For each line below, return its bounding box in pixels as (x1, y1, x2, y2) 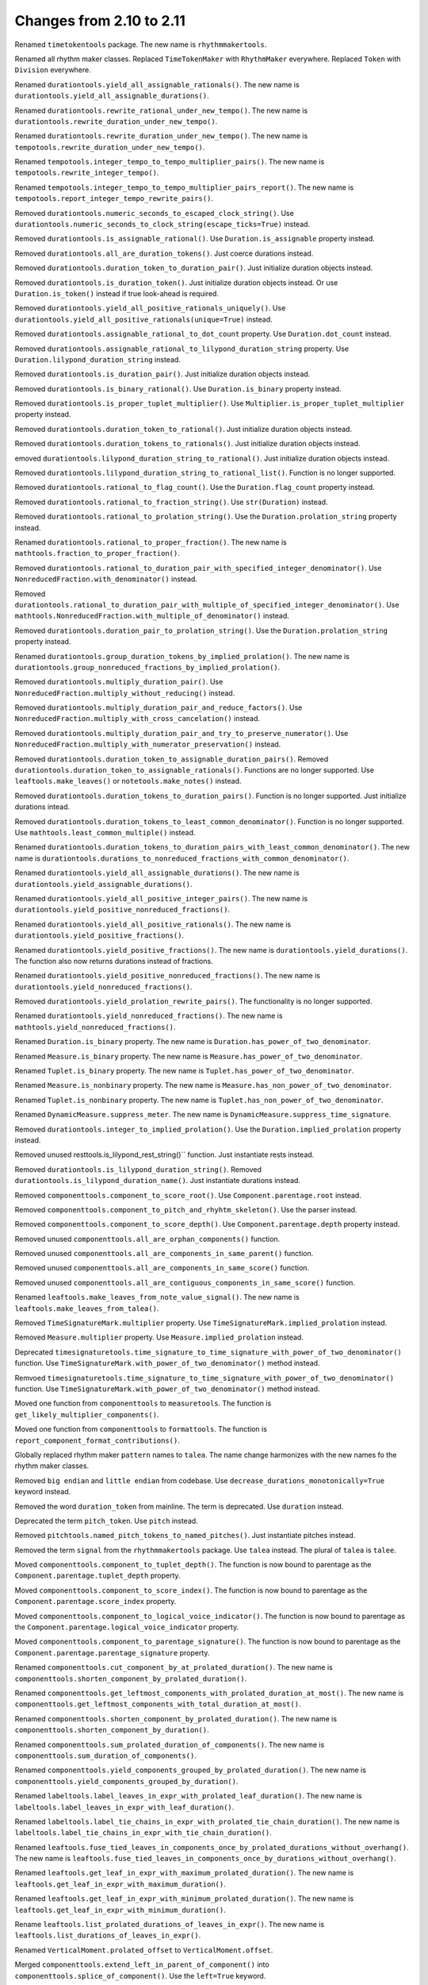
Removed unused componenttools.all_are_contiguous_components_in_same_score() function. (14, 1278, 356, 1287)
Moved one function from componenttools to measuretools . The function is (14, 1398, 272, 1409)
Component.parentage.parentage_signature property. (14, 1648, 210, 1657)
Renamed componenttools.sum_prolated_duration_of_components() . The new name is (14, 1740, 325, 1749)
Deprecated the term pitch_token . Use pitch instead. (14, 1516, 198, 1525)
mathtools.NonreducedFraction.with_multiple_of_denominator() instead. (14, 611, 289, 621)
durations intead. (14, 802, 71, 811)
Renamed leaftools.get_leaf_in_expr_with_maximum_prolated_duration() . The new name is (14, 1868, 354, 1878)
